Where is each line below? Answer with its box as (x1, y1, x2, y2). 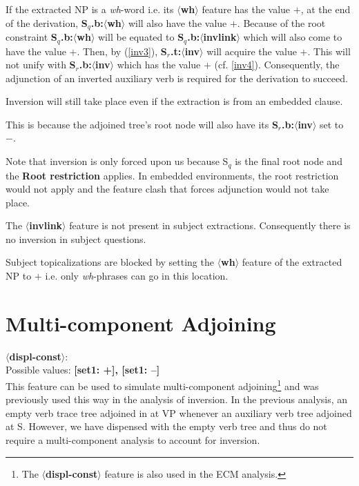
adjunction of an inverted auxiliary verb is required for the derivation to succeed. (6, 70, 348, 85)
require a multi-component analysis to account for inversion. (6, 433, 260, 447)
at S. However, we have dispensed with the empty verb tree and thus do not (6, 419, 327, 434)
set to (319, 117, 344, 131)
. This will (307, 43, 351, 58)
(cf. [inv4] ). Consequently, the (214, 57, 340, 72)
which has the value (117, 57, 201, 72)
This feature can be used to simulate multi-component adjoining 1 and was (6, 376, 319, 393)
